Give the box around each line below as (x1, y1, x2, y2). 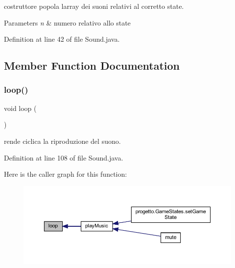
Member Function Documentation (4, 58, 180, 73)
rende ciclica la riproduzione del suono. (4, 135, 121, 146)
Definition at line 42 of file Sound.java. (4, 34, 120, 44)
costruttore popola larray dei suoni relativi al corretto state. (4, 1, 184, 11)
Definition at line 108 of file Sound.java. (4, 152, 123, 162)
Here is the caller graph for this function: (4, 169, 127, 179)
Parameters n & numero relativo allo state (4, 17, 131, 27)
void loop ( (4, 103, 37, 113)
